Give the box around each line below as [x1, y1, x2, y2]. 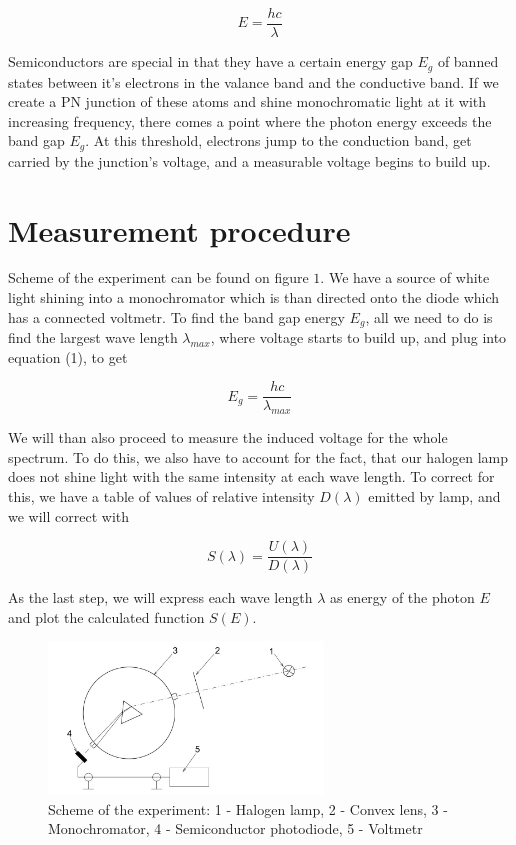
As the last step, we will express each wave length [8, 587, 313, 608]
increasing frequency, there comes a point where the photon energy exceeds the [8, 110, 492, 131]
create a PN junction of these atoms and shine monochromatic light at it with [8, 91, 487, 112]
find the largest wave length [8, 327, 178, 348]
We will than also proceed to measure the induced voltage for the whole [8, 427, 448, 448]
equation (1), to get [8, 346, 128, 367]
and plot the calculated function [8, 606, 205, 627]
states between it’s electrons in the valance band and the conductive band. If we [8, 71, 499, 92]
